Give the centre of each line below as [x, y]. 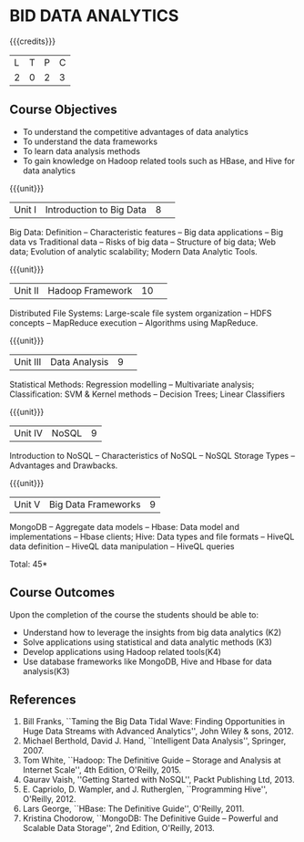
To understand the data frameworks [90, 141]
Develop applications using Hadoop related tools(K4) [122, 651]
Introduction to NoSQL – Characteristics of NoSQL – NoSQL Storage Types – [152, 455]
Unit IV [29, 432]
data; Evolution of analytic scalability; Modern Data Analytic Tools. [133, 251]
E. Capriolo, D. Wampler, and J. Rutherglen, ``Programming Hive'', [145, 789]
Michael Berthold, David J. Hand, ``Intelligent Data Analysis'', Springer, [154, 741]
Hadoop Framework [90, 290]
